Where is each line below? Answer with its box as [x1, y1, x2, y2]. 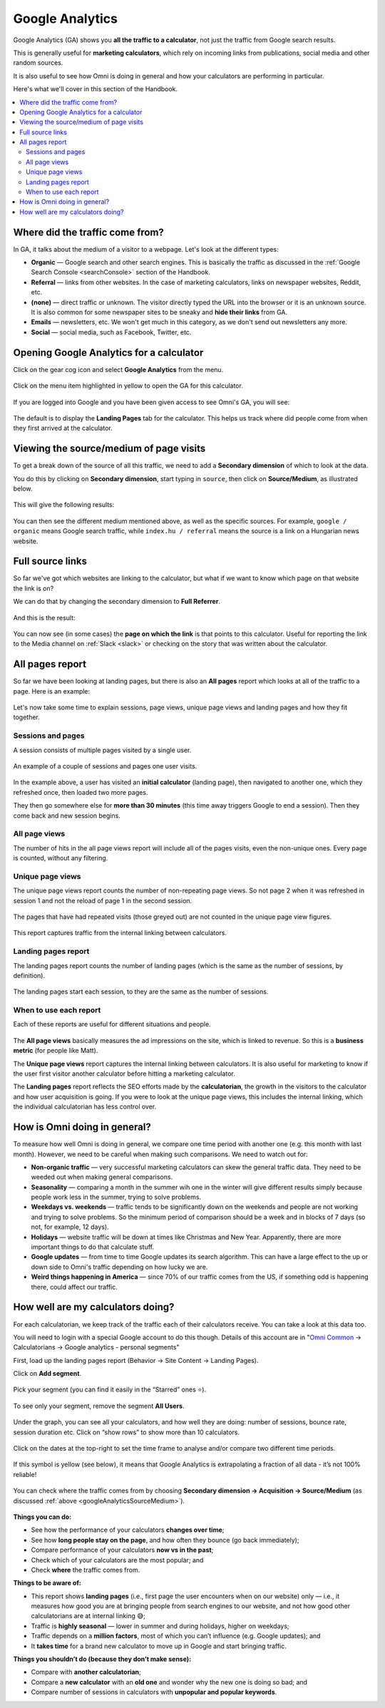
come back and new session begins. [13, 811, 120, 820]
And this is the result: [13, 613, 76, 622]
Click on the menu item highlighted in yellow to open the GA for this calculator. [13, 381, 244, 390]
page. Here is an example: [13, 686, 91, 695]
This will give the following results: [13, 500, 115, 509]
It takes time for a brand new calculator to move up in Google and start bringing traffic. [31, 1642, 287, 1650]
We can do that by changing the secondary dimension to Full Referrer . [13, 597, 221, 606]
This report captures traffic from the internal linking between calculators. [13, 929, 227, 937]
